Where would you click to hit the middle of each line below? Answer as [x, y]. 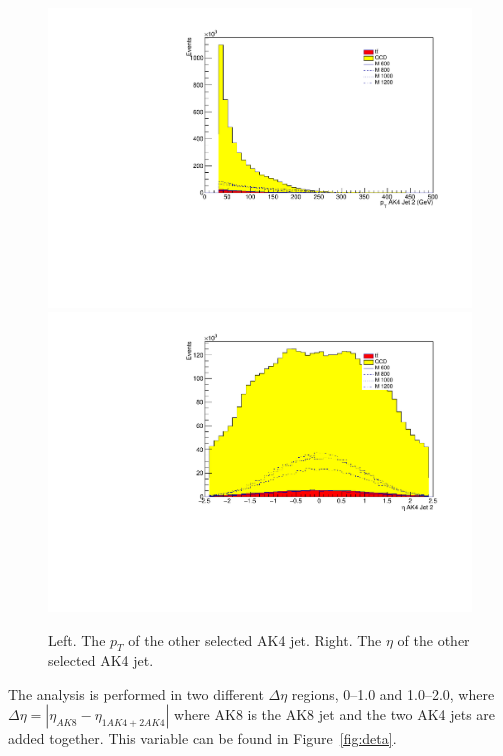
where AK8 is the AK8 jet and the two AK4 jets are [335, 714]
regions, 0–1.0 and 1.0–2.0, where [393, 693]
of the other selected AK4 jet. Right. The [255, 639]
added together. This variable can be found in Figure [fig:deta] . [202, 738]
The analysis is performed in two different [136, 693]
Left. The [77, 639]
